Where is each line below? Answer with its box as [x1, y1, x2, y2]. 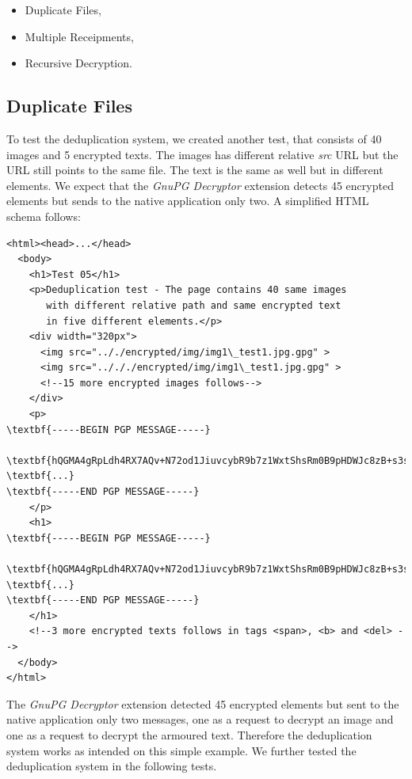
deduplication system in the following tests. [6, 758, 217, 774]
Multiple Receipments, [25, 28, 134, 44]
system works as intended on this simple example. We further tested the [6, 742, 357, 758]
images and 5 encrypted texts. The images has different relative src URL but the [6, 146, 399, 162]
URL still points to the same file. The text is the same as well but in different [6, 161, 383, 178]
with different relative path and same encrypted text [46, 299, 341, 311]
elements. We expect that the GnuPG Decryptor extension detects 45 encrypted [6, 177, 394, 193]
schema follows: [6, 207, 81, 224]
